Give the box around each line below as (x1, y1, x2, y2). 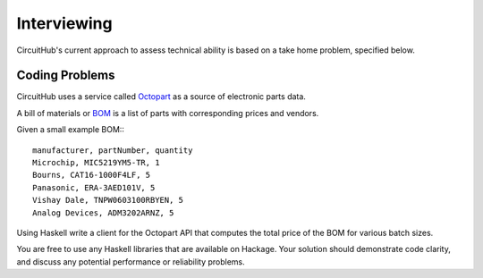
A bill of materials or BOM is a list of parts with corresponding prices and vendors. (16, 107, 319, 118)
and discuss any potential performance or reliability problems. (16, 256, 245, 267)
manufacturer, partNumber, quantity (32, 145, 193, 156)
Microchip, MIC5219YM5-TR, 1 (32, 157, 160, 168)
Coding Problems (16, 68, 115, 83)
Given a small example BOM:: (16, 124, 125, 135)
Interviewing (16, 13, 113, 33)
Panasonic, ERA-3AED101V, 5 (32, 182, 156, 192)
